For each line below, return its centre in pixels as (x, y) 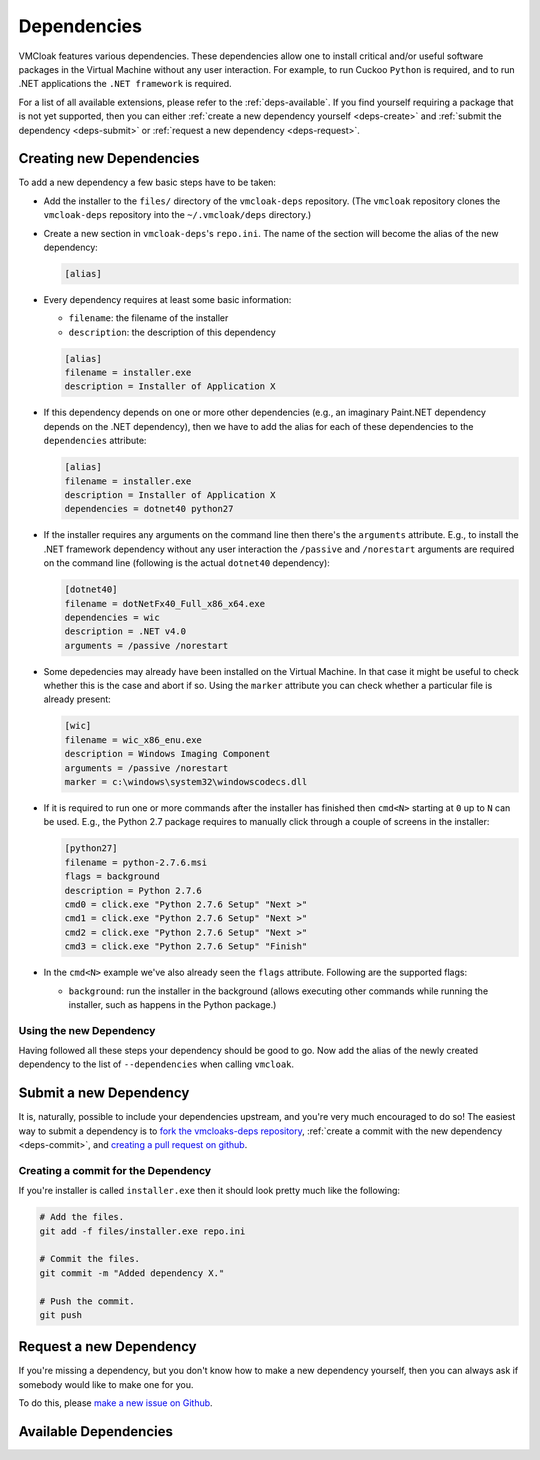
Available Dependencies (96, 1431)
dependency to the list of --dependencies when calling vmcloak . (156, 1064)
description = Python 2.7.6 (133, 890)
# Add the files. (82, 1217)
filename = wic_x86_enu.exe (133, 739)
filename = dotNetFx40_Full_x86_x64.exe (164, 603)
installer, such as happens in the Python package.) (172, 1004)
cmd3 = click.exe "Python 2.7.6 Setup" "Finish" (186, 946)
